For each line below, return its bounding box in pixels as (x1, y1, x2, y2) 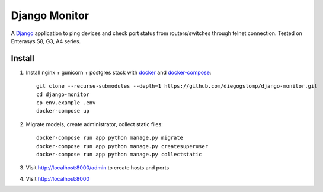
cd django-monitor (36, 91, 90, 98)
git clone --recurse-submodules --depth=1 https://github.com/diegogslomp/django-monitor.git (36, 83, 318, 89)
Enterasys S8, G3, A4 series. (11, 37, 81, 44)
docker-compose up (36, 107, 90, 114)
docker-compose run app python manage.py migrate (36, 135, 184, 142)
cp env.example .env (36, 100, 96, 106)
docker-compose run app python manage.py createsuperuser (36, 143, 209, 149)
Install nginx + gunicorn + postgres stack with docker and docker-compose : (25, 69, 212, 76)
